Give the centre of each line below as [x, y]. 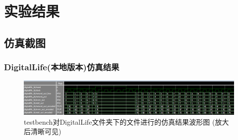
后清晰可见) [43, 131]
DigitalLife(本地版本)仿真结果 [62, 67]
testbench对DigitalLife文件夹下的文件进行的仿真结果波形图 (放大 [126, 121]
